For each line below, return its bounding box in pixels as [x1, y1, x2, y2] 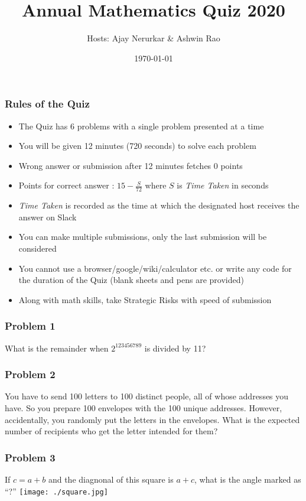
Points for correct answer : [18, 179, 115, 191]
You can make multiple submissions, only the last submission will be [18, 230, 267, 243]
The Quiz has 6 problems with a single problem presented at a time [18, 119, 264, 132]
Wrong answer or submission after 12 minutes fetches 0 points [18, 159, 243, 171]
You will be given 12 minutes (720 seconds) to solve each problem [18, 139, 256, 152]
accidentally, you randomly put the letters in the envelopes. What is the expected [5, 413, 300, 425]
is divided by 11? [144, 341, 206, 354]
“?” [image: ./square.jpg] [5, 484, 108, 497]
